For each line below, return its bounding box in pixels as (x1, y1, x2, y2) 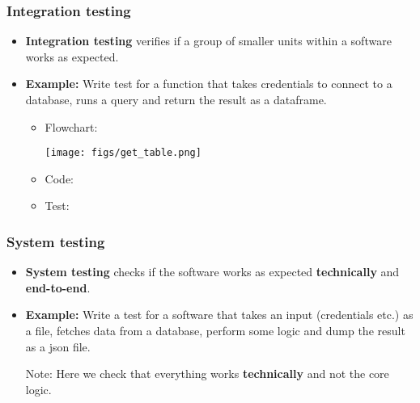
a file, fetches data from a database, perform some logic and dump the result (25, 322, 405, 339)
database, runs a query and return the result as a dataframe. (25, 91, 327, 107)
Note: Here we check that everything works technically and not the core (25, 365, 389, 382)
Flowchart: (45, 118, 98, 135)
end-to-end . (25, 279, 91, 296)
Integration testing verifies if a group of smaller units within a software (25, 32, 392, 49)
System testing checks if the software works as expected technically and (25, 263, 400, 280)
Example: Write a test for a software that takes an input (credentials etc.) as (25, 306, 414, 323)
